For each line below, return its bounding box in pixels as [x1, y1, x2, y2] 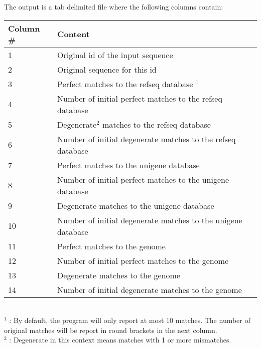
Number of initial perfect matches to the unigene [57, 173, 229, 185]
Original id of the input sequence [57, 49, 173, 61]
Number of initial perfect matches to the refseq [57, 92, 222, 104]
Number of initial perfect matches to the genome [57, 254, 229, 266]
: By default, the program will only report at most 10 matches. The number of [9, 315, 250, 325]
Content [57, 28, 90, 40]
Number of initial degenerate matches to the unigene [57, 214, 242, 226]
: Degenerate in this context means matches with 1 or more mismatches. [9, 334, 231, 345]
